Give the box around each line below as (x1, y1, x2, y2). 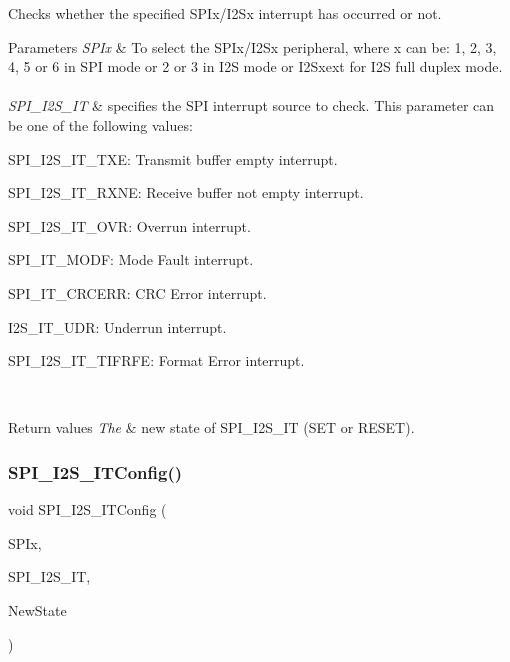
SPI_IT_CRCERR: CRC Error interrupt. (8, 282, 267, 303)
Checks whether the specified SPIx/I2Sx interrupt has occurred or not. (8, 3, 442, 23)
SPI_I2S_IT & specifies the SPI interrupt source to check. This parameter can (8, 95, 495, 116)
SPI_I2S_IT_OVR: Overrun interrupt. (8, 215, 251, 236)
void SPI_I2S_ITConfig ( (8, 499, 167, 520)
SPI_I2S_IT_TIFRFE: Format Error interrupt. (8, 350, 305, 371)
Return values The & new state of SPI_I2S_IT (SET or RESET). (8, 417, 415, 438)
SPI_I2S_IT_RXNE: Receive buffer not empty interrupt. (8, 182, 364, 203)
